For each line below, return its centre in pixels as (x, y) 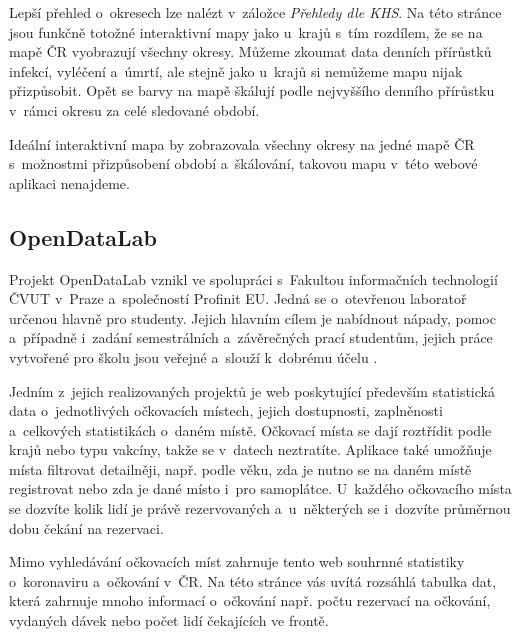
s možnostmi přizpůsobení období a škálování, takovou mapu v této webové (243, 163)
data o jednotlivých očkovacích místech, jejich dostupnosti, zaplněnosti (226, 410)
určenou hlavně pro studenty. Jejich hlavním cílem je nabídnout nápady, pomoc (252, 317)
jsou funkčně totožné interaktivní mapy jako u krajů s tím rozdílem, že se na (246, 31)
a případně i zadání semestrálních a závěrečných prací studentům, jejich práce (251, 337)
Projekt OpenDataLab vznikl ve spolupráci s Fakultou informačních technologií (253, 278)
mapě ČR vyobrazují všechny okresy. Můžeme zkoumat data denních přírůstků (250, 51)
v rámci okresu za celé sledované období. (134, 109)
